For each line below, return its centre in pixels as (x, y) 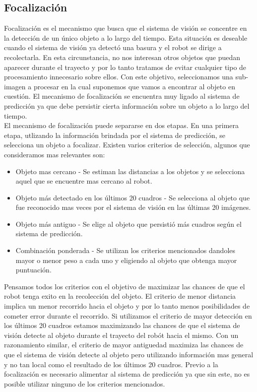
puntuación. (33, 270)
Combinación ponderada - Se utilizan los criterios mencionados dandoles (126, 250)
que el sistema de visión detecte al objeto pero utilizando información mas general (129, 355)
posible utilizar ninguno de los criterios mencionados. (85, 383)
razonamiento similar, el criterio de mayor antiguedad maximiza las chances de (124, 345)
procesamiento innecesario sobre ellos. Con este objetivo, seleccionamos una (119, 77)
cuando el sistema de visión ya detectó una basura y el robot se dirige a (113, 47)
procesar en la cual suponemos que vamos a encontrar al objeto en (134, 86)
